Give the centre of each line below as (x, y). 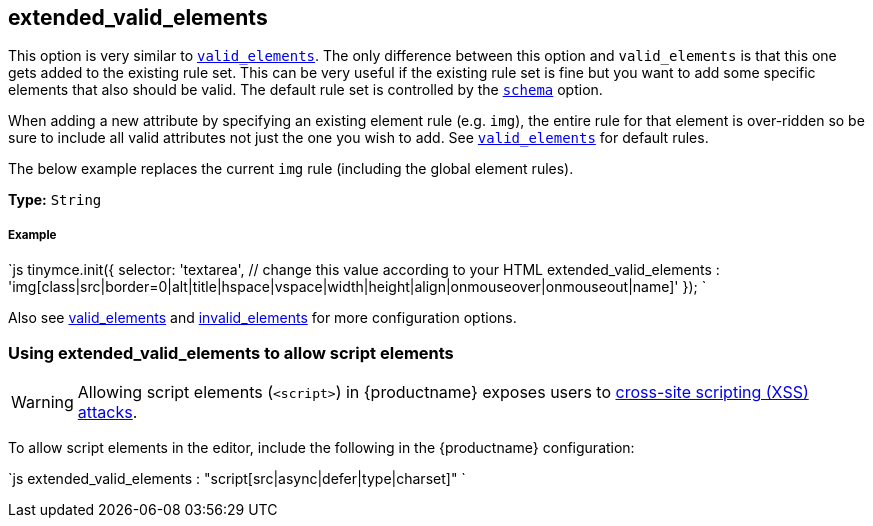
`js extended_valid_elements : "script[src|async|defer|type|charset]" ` (237, 478)
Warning (42, 401)
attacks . (107, 411)
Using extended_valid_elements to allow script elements (231, 352)
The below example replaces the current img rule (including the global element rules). (291, 169)
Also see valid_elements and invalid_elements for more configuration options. (262, 318)
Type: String (55, 200)
